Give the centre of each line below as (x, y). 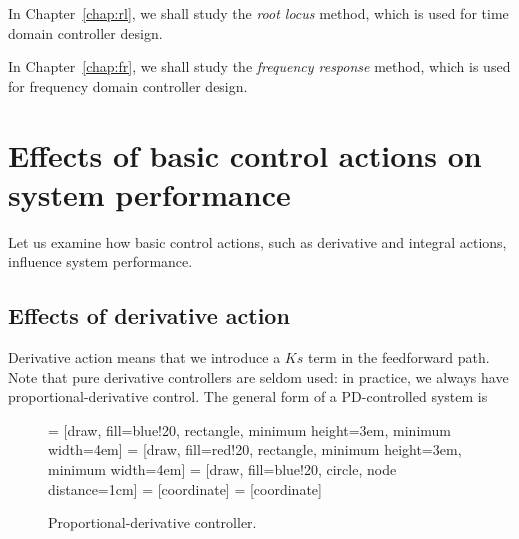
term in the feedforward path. (398, 357)
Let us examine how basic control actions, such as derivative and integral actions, (257, 241)
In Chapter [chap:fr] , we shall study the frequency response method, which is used (259, 66)
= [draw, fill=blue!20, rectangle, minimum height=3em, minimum (249, 429)
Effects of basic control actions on (245, 154)
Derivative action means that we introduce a (144, 357)
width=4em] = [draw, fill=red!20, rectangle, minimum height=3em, (255, 449)
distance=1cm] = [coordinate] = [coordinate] (185, 488)
